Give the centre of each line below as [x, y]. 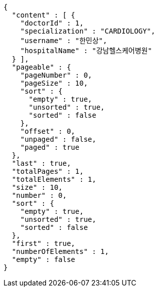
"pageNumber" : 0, [56, 75]
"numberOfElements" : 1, [60, 251]
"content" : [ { [43, 15]
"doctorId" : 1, [52, 23]
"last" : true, [41, 163]
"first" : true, [43, 243]
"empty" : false [43, 259]
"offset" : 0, [48, 131]
